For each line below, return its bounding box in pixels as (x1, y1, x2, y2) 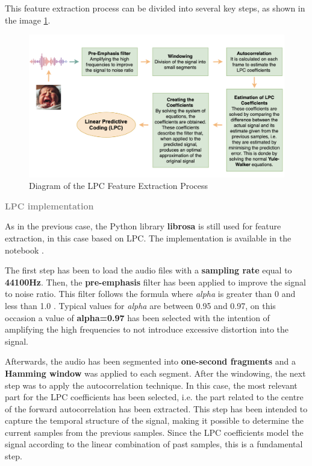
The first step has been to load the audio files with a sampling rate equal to (5, 264, 292, 276)
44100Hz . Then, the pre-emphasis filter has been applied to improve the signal (5, 275, 306, 288)
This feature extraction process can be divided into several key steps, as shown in (5, 2, 305, 14)
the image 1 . (5, 13, 51, 26)
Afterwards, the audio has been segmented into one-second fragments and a (5, 355, 296, 368)
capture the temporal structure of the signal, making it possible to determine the (5, 414, 304, 427)
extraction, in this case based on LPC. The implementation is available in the (5, 231, 292, 244)
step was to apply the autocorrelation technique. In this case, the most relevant (5, 378, 298, 391)
